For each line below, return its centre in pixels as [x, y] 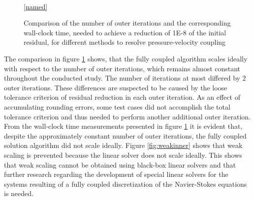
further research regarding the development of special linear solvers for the [116, 174]
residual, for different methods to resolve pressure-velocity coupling [125, 42]
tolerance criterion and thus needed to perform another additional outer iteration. [127, 116]
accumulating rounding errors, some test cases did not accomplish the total [117, 106]
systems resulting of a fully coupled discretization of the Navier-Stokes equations [126, 184]
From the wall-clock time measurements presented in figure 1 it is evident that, [123, 126]
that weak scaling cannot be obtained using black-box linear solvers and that [120, 164]
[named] [36, 6]
